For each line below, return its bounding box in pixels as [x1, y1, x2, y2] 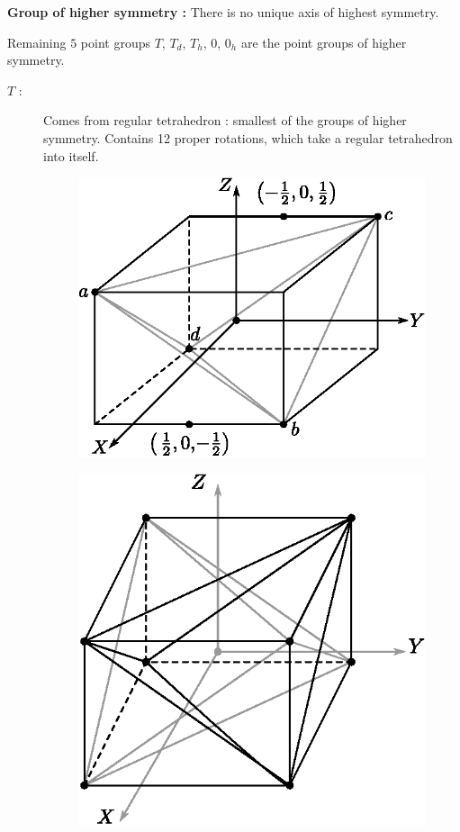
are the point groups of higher [240, 32, 407, 51]
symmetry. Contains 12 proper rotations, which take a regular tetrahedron [43, 128, 453, 147]
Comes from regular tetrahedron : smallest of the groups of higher [43, 111, 407, 130]
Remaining [7, 32, 67, 51]
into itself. [43, 146, 99, 165]
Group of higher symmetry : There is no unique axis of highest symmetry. [7, 3, 439, 21]
